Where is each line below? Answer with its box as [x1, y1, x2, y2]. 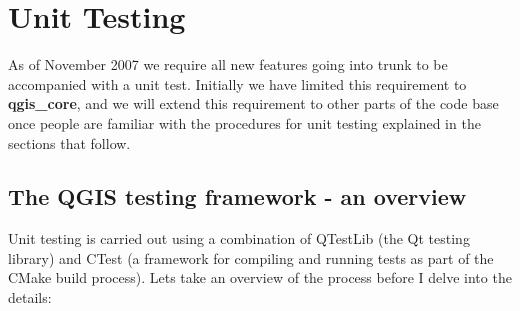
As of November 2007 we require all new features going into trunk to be [8, 54, 448, 75]
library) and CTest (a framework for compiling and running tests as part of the [8, 247, 494, 268]
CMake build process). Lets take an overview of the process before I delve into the [8, 267, 512, 288]
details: [8, 287, 52, 308]
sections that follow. [8, 132, 131, 153]
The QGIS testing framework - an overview [8, 181, 467, 212]
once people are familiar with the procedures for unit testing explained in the [8, 112, 481, 133]
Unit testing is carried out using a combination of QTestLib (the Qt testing [8, 228, 470, 249]
